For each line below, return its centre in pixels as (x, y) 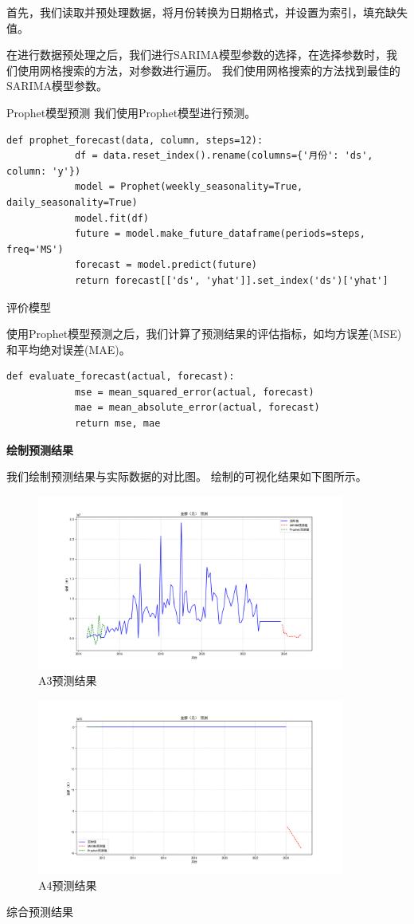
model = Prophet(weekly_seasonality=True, (189, 187)
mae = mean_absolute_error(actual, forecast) (197, 408)
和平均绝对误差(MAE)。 (68, 349)
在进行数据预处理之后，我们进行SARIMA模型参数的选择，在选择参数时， (196, 55)
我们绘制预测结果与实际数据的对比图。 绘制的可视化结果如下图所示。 (187, 476)
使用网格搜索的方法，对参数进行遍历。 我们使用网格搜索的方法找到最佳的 (209, 70)
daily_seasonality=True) (72, 202)
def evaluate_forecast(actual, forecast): (121, 377)
